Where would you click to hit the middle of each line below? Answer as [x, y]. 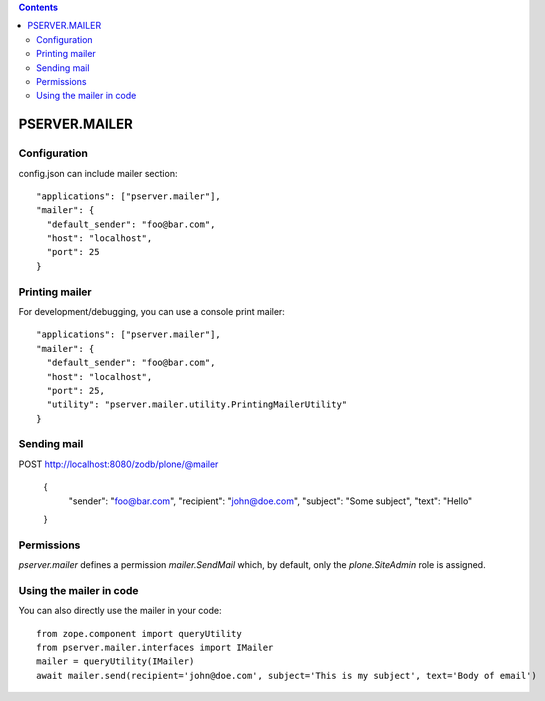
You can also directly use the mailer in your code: [120, 611]
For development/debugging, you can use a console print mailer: [151, 311]
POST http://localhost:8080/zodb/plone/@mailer [118, 464]
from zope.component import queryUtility [139, 633]
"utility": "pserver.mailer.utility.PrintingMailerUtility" [197, 404]
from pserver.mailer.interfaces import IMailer [155, 648]
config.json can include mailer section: [98, 173]
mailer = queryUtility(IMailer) [115, 661]
